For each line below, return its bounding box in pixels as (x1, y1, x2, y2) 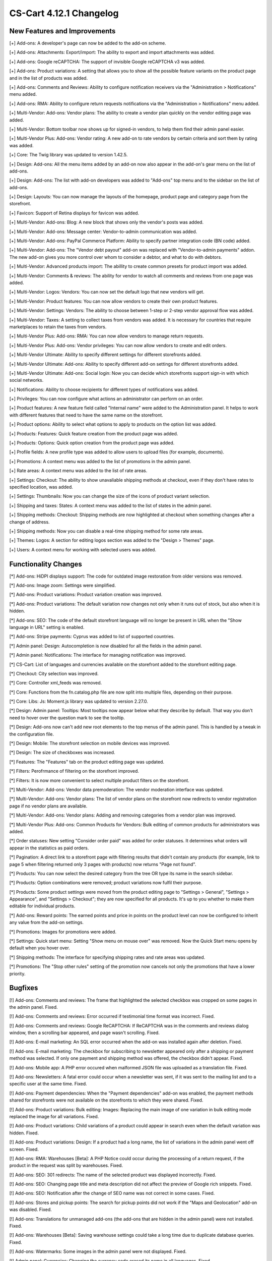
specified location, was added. (9, 484, 73, 490)
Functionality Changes (9, 560, 83, 568)
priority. (9, 970, 26, 977)
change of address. (9, 519, 50, 525)
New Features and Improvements (9, 27, 116, 35)
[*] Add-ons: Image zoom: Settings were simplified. (9, 583, 116, 589)
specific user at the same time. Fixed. (9, 1081, 88, 1087)
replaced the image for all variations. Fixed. (9, 1113, 99, 1119)
